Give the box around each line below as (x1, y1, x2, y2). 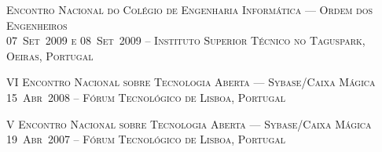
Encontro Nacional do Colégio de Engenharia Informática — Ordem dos (6, 2, 373, 17)
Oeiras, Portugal (6, 47, 94, 63)
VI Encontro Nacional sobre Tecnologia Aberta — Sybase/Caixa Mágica (6, 74, 376, 90)
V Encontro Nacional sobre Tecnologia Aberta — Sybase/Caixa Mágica (6, 115, 372, 132)
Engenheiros (6, 16, 68, 33)
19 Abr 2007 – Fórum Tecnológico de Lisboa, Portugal (6, 131, 285, 147)
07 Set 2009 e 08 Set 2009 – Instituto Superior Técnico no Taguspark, (6, 32, 365, 49)
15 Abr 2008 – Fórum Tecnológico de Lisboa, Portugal (6, 89, 285, 105)
